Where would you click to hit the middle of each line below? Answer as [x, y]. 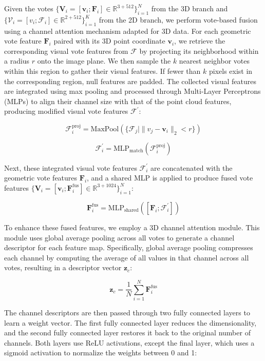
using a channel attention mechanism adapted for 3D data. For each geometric [128, 31]
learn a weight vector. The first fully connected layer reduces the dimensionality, [130, 322]
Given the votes [29, 8]
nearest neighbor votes [214, 61]
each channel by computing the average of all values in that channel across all [127, 257]
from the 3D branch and [190, 8]
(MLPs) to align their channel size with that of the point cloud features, [118, 101]
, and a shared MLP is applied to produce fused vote [170, 178]
